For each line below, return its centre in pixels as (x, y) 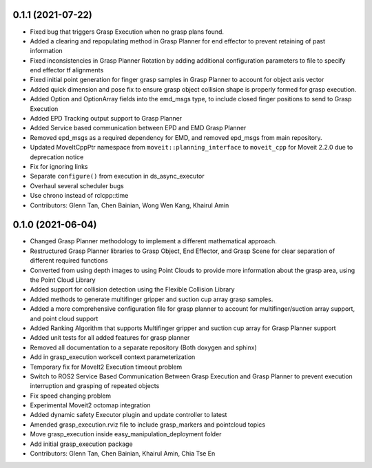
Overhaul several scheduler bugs (77, 185)
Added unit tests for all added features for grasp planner (110, 338)
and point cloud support (64, 318)
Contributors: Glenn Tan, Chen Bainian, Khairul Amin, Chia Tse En (123, 454)
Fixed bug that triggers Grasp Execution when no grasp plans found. (127, 32)
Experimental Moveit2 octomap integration (90, 405)
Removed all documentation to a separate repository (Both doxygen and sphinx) (144, 347)
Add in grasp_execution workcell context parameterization (113, 357)
